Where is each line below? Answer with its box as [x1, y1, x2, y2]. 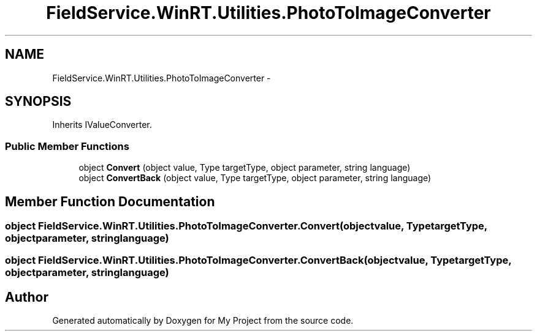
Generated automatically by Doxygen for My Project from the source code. [52, 315, 354, 326]
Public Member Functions [5, 140, 129, 152]
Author [5, 289, 48, 305]
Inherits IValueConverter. [52, 119, 152, 130]
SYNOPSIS [5, 94, 72, 110]
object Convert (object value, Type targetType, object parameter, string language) [78, 162, 411, 173]
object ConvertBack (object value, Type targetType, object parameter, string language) [78, 173, 432, 184]
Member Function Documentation [5, 193, 215, 209]
